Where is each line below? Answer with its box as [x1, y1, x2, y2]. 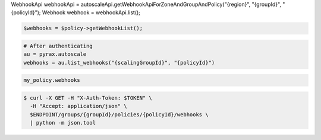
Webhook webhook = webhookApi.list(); [42, 9, 141, 16]
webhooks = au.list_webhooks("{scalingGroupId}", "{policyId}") [23, 59, 215, 66]
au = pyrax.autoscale [23, 51, 87, 58]
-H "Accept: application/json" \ [30, 103, 127, 110]
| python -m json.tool [30, 119, 96, 126]
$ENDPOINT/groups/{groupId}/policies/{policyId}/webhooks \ [30, 111, 209, 118]
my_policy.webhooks [23, 77, 80, 84]
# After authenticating [23, 42, 93, 49]
